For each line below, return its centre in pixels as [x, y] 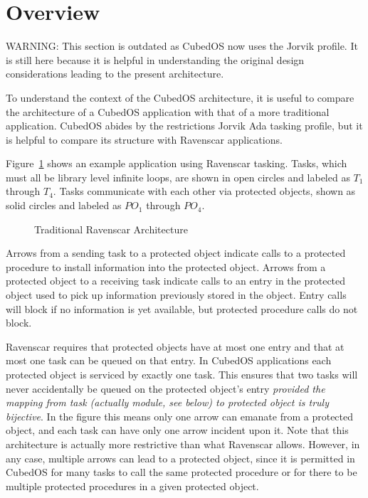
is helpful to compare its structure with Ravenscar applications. [144, 139]
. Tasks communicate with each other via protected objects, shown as [204, 191]
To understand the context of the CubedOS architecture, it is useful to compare [180, 97]
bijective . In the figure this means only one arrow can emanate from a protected [180, 416]
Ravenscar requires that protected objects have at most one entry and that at [175, 346]
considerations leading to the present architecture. [115, 74]
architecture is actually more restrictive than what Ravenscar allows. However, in [183, 444]
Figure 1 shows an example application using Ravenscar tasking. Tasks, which [177, 163]
